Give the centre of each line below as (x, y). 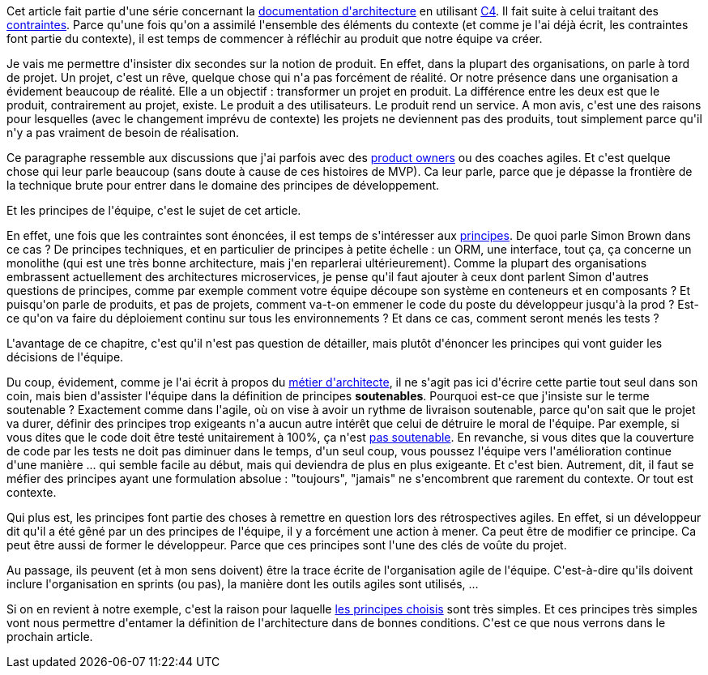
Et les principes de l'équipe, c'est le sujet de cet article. (154, 210)
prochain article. (50, 637)
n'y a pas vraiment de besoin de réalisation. (123, 132)
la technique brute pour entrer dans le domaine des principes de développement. (223, 185)
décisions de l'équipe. (65, 357)
